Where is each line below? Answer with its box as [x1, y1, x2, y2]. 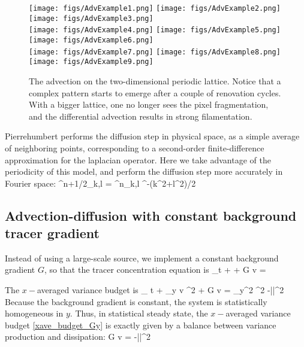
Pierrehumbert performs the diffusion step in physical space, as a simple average [5, 130, 300, 142]
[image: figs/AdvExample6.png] [29, 35, 153, 44]
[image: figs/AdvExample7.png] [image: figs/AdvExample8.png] [29, 47, 281, 56]
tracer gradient [5, 224, 100, 242]
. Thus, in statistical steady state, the [70, 307, 208, 319]
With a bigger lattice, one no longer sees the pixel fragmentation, [29, 98, 269, 111]
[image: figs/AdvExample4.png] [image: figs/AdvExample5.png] [29, 26, 281, 35]
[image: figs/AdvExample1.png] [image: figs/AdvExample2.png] [29, 4, 281, 13]
